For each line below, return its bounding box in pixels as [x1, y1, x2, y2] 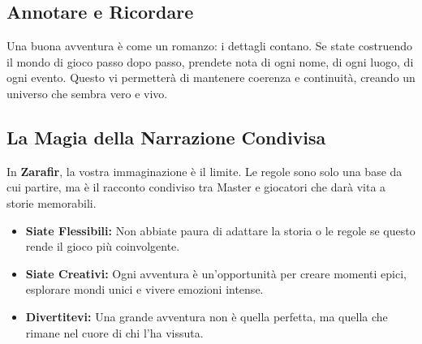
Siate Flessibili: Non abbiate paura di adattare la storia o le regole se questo [25, 221, 416, 239]
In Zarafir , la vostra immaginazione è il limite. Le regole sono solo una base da [6, 162, 403, 179]
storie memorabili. [6, 194, 97, 211]
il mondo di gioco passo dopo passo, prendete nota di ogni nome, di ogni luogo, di [6, 53, 414, 70]
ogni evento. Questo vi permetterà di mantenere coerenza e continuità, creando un [6, 69, 416, 86]
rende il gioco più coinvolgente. [25, 238, 180, 255]
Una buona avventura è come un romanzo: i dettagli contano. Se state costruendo [6, 37, 412, 54]
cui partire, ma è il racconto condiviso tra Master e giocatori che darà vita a [6, 178, 386, 196]
